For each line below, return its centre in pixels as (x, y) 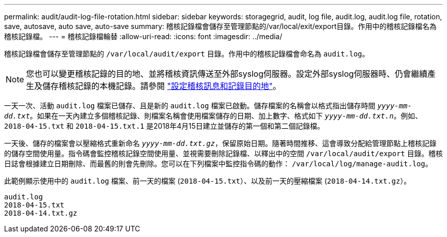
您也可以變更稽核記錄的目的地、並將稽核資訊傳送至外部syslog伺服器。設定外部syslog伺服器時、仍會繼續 (227, 74)
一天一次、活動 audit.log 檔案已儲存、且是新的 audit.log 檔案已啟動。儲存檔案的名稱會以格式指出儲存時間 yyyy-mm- (208, 106)
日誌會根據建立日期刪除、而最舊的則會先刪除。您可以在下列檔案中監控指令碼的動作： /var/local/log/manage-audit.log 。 (218, 164)
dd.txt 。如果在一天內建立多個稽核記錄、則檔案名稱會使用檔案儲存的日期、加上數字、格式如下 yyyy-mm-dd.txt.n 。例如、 (213, 116)
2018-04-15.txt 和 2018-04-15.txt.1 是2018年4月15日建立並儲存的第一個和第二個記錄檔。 (164, 126)
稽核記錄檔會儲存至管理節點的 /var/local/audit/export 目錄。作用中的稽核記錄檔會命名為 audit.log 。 (187, 54)
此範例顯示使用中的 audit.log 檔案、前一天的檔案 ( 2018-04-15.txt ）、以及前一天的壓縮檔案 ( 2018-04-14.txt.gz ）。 (208, 181)
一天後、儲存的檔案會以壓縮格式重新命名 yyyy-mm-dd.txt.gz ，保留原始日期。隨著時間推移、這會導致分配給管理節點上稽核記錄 (220, 143)
